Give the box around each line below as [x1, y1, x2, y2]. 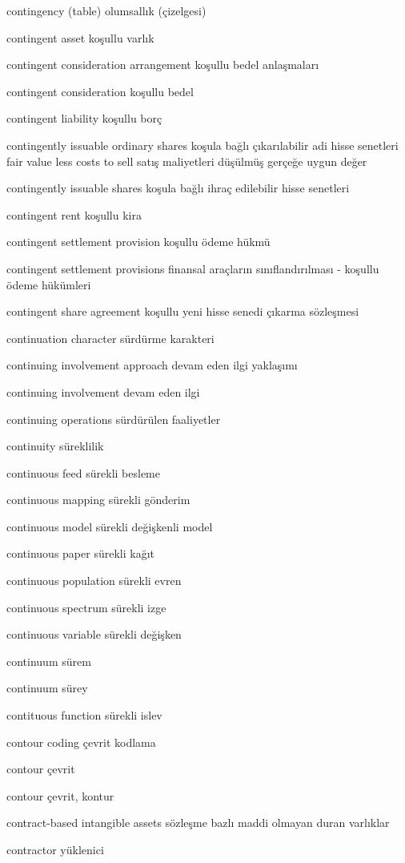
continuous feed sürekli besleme [6, 464, 160, 481]
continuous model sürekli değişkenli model [6, 518, 213, 534]
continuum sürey [6, 680, 88, 696]
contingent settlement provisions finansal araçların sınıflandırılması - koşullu [6, 260, 379, 276]
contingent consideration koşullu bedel [6, 83, 194, 99]
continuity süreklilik [6, 438, 104, 454]
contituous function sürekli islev [6, 707, 162, 724]
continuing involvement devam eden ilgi [6, 383, 200, 400]
